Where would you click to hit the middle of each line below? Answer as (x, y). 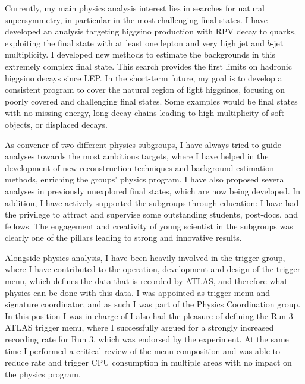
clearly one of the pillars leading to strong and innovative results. (123, 237)
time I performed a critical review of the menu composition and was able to (143, 350)
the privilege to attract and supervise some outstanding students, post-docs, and (152, 214)
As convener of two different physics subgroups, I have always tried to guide (143, 144)
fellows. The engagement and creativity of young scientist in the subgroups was (149, 226)
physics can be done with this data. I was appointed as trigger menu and (138, 292)
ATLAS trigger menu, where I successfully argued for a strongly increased (139, 327)
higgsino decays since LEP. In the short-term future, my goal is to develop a (144, 78)
